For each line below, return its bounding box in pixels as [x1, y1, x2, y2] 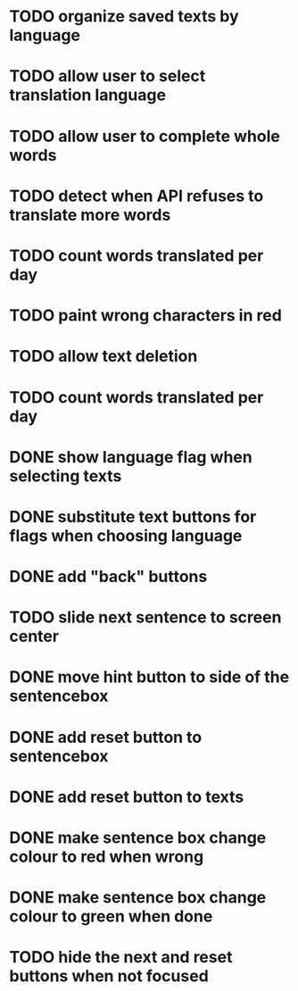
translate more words [9, 204, 171, 225]
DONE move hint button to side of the [9, 667, 290, 687]
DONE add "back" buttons [9, 567, 208, 587]
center [9, 627, 60, 646]
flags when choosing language [9, 525, 243, 545]
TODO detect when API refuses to [9, 186, 264, 206]
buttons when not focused [9, 966, 210, 987]
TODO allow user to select [9, 66, 206, 87]
